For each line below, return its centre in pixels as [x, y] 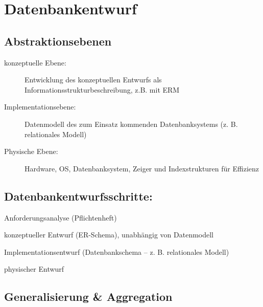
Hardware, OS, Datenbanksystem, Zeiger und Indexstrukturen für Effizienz [142, 168]
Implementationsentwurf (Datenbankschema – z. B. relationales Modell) [117, 251]
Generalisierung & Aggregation [88, 297]
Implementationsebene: [40, 107]
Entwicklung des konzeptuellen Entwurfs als [93, 80]
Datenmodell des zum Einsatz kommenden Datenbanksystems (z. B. [131, 124]
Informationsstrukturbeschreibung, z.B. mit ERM [102, 89]
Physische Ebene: [31, 151]
